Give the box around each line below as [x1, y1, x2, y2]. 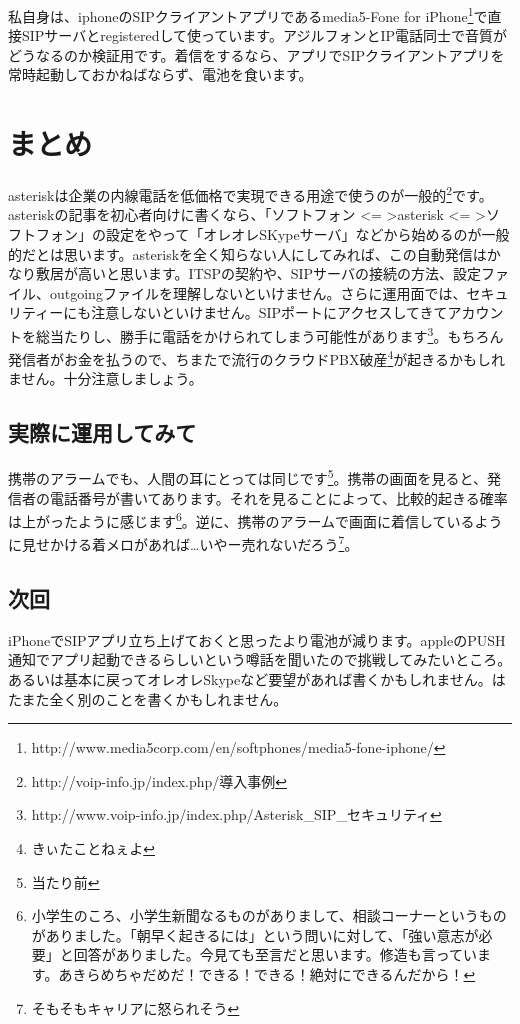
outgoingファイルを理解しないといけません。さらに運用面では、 [49, 282, 467, 303]
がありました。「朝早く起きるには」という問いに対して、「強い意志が [31, 924, 479, 945]
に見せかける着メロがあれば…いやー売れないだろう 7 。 [8, 531, 359, 555]
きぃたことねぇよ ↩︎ [31, 837, 155, 858]
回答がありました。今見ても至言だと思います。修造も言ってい [73, 944, 477, 965]
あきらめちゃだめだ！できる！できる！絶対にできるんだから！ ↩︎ [58, 963, 476, 984]
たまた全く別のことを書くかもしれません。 [8, 688, 288, 709]
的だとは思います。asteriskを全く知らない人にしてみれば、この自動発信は [8, 243, 487, 264]
